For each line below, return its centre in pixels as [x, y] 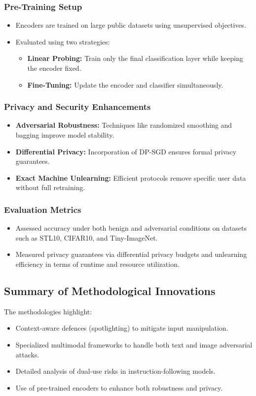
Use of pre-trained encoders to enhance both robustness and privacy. [119, 387]
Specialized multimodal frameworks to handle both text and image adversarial [134, 344]
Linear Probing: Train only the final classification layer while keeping [135, 58]
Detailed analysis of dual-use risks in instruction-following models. [115, 371]
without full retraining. [50, 187]
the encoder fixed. [54, 68]
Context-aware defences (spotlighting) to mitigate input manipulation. [122, 328]
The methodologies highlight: [48, 311]
